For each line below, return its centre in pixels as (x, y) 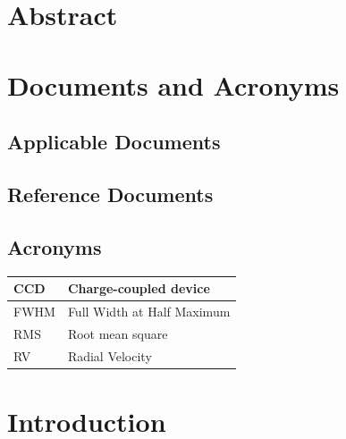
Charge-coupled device (139, 288)
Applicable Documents (114, 142)
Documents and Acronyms (173, 84)
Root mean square (118, 333)
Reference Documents (110, 194)
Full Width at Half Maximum (149, 311)
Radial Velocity (110, 355)
